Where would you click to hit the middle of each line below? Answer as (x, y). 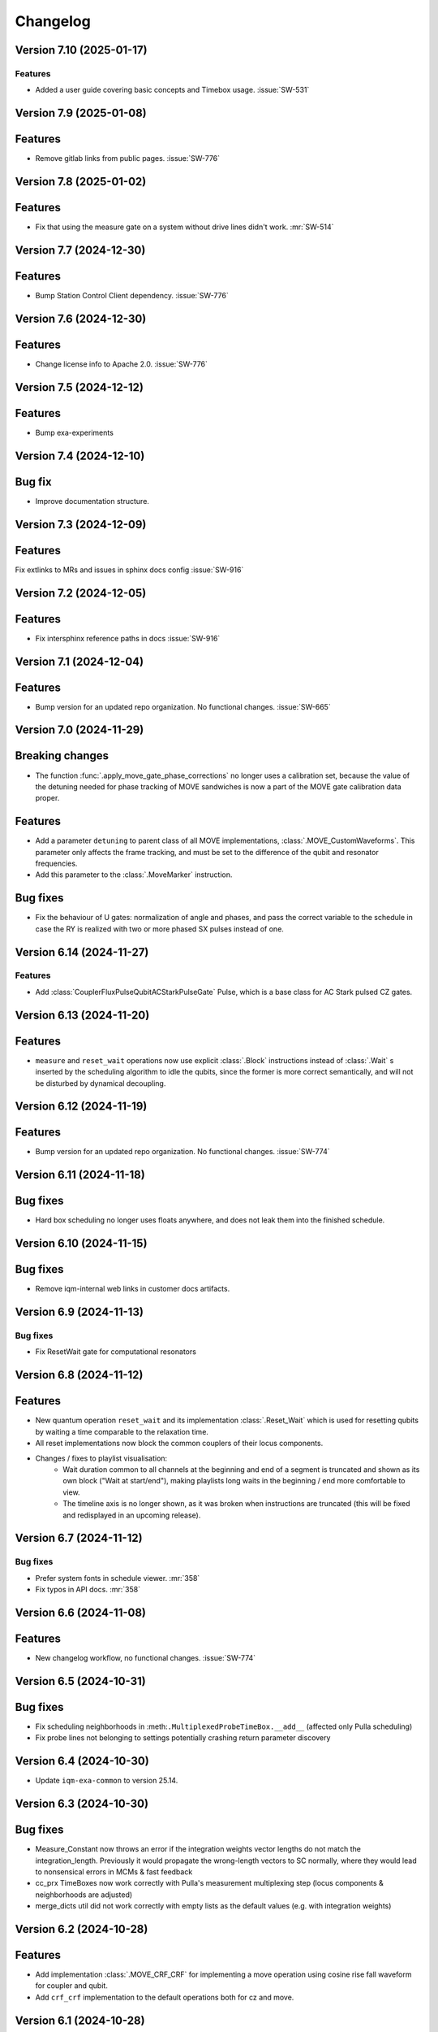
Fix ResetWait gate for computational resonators (116, 1352)
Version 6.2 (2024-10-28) (82, 1929)
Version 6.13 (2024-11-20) (82, 1015)
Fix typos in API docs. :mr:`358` (88, 1590)
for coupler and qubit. (72, 1986)
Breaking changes (62, 756)
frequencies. (56, 863)
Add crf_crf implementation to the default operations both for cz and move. (165, 1997)
